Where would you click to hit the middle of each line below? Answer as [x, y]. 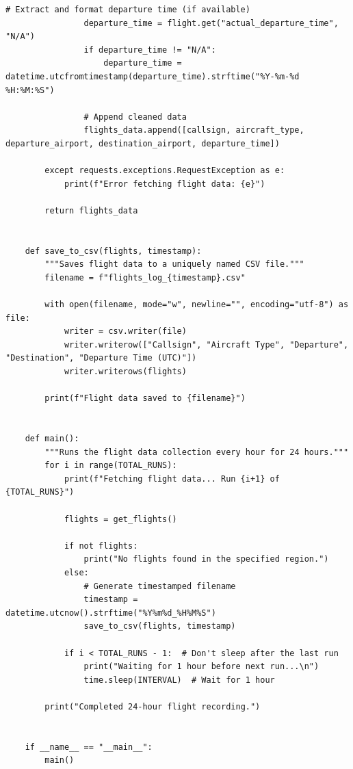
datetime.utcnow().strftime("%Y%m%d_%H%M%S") [111, 613]
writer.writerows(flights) [125, 372]
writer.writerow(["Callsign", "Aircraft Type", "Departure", [206, 344]
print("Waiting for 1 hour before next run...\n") [201, 667]
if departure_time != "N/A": [150, 50]
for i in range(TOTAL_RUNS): [111, 466]
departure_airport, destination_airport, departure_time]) [143, 143]
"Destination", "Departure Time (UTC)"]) [101, 358]
